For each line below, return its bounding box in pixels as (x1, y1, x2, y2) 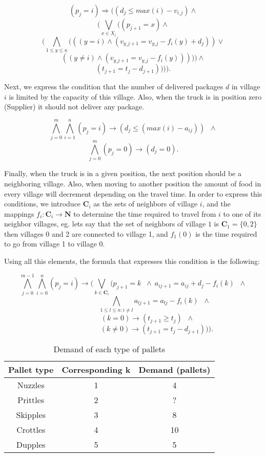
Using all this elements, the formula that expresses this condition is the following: (4, 256, 260, 266)
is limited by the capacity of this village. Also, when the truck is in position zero (9, 91, 262, 102)
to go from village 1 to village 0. (4, 238, 105, 249)
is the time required (195, 228, 257, 239)
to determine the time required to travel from (73, 208, 216, 219)
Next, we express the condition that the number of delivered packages (4, 81, 223, 92)
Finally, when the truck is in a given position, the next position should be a (4, 168, 241, 179)
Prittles (17, 394, 45, 406)
